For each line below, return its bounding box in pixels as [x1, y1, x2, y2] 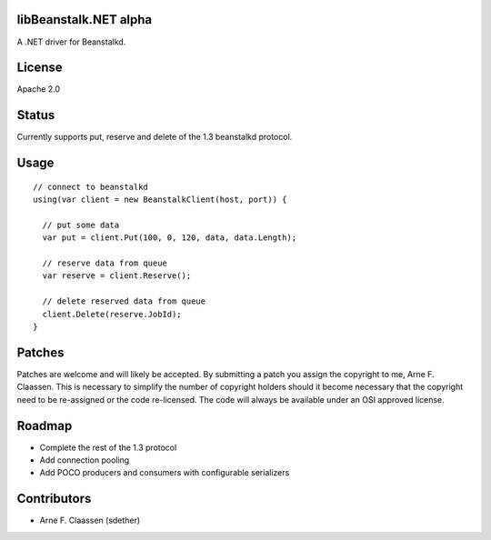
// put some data [42, 219, 120, 230]
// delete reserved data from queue [42, 296, 206, 306]
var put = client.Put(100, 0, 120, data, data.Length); [42, 233, 297, 243]
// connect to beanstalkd [33, 182, 149, 192]
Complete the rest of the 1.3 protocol [39, 442, 177, 453]
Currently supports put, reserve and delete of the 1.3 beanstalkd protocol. [16, 132, 293, 143]
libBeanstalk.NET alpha [16, 12, 153, 27]
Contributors [16, 491, 92, 506]
